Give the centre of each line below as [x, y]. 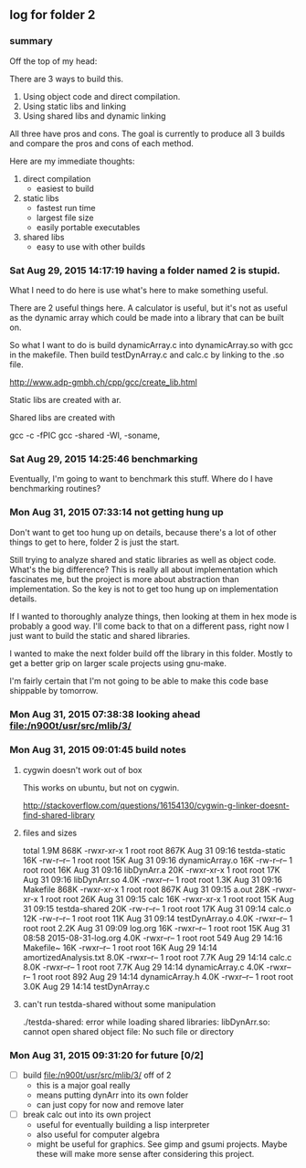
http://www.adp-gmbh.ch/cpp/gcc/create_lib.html [104, 382]
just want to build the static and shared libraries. [100, 635]
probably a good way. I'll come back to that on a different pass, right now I [149, 626]
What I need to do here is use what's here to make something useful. [139, 290]
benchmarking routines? [55, 489]
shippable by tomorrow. [54, 690]
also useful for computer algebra [98, 1135]
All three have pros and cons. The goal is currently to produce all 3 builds [148, 133]
